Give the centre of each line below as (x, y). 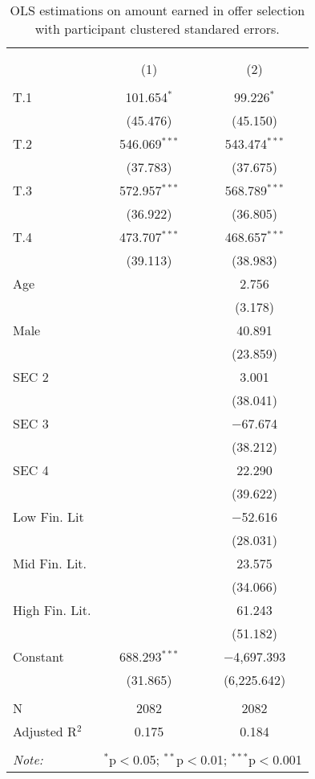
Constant (38, 656)
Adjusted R (45, 731)
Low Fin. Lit (48, 517)
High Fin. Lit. (52, 610)
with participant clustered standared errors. (157, 29)
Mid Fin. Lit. (50, 563)
